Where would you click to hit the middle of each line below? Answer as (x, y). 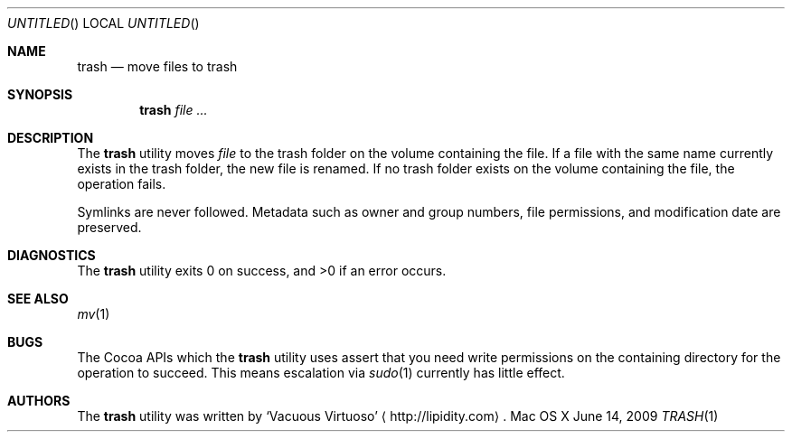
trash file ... (174, 110)
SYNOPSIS (40, 94)
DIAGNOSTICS (52, 255)
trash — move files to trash (157, 66)
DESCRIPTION (51, 138)
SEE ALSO (38, 299)
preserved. (109, 227)
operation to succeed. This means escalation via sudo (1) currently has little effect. (321, 373)
